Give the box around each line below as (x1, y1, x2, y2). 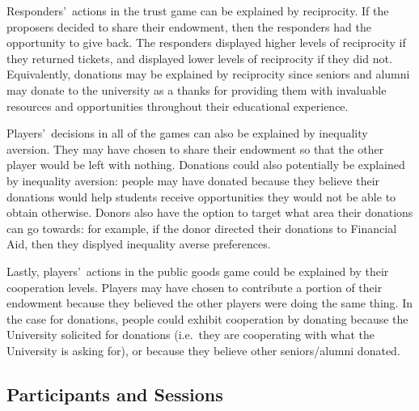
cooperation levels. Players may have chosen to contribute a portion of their (6, 278, 383, 295)
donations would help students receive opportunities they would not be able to (6, 188, 396, 205)
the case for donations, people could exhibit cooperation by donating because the (6, 310, 408, 327)
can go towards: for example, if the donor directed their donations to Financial (6, 219, 397, 236)
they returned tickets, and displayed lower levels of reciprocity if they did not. (6, 49, 392, 66)
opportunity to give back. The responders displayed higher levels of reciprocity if (6, 34, 406, 51)
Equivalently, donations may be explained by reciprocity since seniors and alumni (6, 66, 410, 83)
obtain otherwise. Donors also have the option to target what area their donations (6, 204, 413, 221)
